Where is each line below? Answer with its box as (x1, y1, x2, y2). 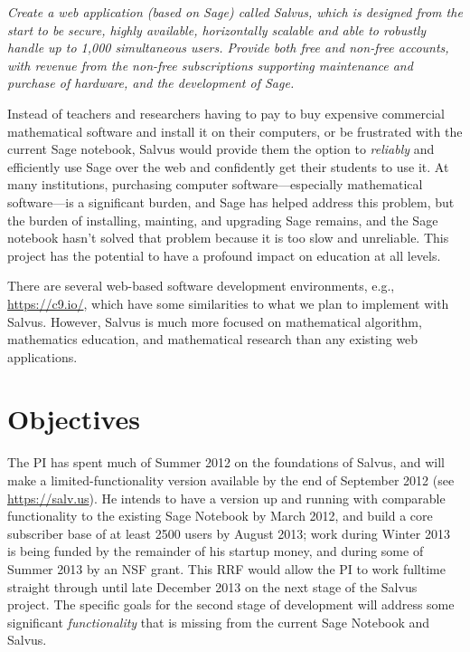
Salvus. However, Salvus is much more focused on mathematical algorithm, (7, 312, 422, 331)
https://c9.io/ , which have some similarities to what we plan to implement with (7, 293, 449, 312)
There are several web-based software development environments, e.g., (7, 276, 395, 295)
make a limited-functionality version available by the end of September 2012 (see (7, 471, 455, 489)
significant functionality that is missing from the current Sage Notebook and (7, 612, 430, 631)
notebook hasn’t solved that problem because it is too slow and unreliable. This (7, 228, 449, 247)
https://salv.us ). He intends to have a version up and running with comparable (7, 488, 446, 507)
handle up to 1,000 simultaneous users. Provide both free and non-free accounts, (7, 38, 449, 57)
